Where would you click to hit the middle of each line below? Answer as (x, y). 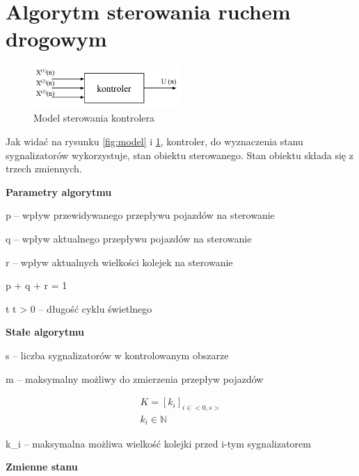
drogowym (56, 39)
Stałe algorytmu (45, 332)
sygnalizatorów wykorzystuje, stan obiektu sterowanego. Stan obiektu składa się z (179, 155)
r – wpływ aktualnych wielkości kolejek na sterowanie (119, 262)
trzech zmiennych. (44, 169)
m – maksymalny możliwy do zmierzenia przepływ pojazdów (135, 378)
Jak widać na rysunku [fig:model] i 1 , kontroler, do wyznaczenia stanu (154, 141)
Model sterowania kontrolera (94, 118)
